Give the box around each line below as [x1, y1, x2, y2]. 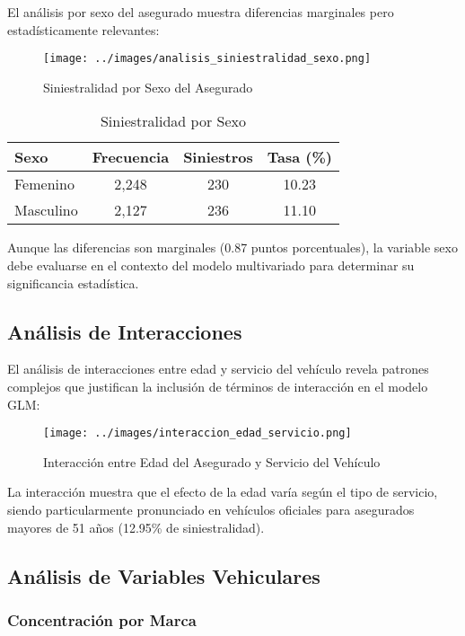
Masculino [14, 199, 78, 221]
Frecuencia [92, 146, 170, 168]
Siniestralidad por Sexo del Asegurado [43, 77, 253, 96]
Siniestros [183, 146, 253, 168]
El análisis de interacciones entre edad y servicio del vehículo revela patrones [7, 359, 429, 378]
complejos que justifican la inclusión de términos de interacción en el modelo [7, 377, 428, 396]
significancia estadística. [7, 273, 139, 292]
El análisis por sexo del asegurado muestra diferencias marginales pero [7, 3, 394, 21]
